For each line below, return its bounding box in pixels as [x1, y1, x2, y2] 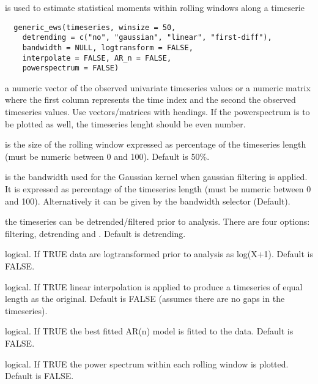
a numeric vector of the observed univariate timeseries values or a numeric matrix [5, 81, 311, 94]
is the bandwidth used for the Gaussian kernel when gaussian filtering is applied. [5, 170, 308, 183]
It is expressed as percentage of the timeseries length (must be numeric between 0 [5, 183, 311, 195]
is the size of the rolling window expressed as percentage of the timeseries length [5, 138, 306, 151]
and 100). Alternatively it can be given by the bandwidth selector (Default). [5, 194, 290, 207]
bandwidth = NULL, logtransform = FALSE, [22, 43, 193, 52]
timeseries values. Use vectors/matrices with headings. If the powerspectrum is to [5, 105, 310, 118]
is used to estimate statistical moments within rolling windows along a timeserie [5, 1, 305, 13]
